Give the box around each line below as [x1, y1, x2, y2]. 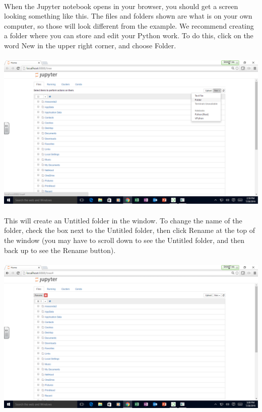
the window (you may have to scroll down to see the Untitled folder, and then [4, 235, 244, 245]
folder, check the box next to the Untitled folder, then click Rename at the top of [4, 225, 255, 235]
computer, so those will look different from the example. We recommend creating [4, 20, 254, 31]
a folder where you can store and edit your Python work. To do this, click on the [4, 30, 253, 41]
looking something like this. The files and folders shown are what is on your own [4, 11, 252, 21]
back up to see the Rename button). [4, 244, 116, 255]
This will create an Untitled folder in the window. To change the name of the [4, 215, 242, 225]
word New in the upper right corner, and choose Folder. [4, 40, 176, 50]
